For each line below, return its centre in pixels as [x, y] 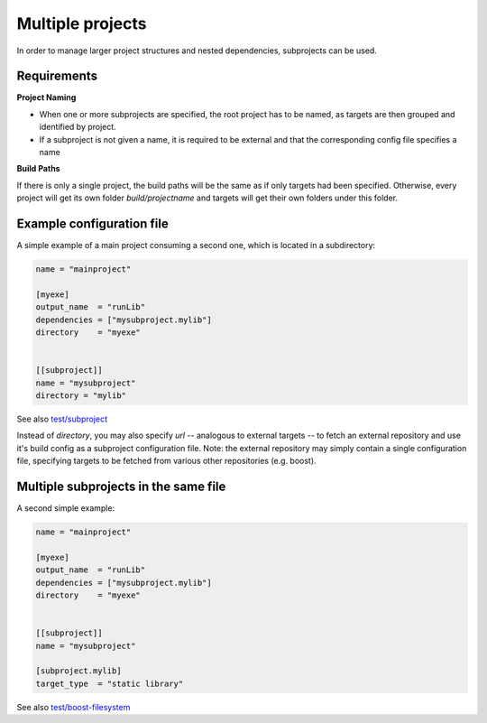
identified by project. [78, 127]
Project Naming [46, 97]
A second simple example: [66, 508]
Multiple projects [82, 23]
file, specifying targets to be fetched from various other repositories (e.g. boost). [166, 461]
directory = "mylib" [81, 395]
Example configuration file [92, 224]
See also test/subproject [62, 419]
